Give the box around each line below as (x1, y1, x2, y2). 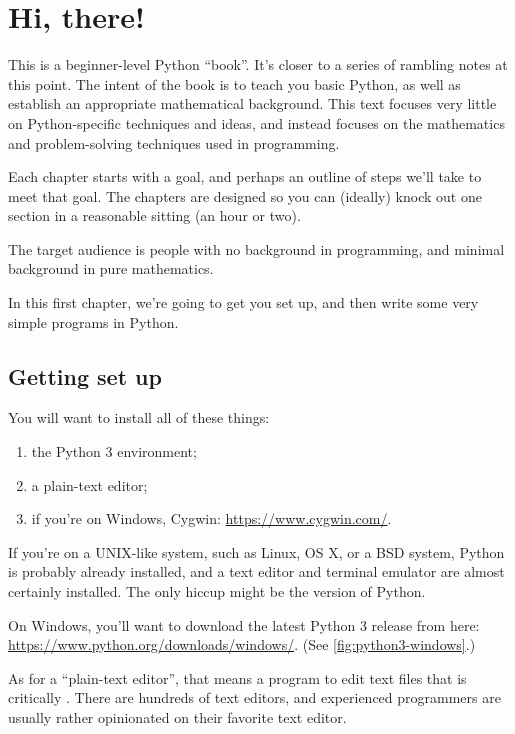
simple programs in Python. (8, 311, 179, 332)
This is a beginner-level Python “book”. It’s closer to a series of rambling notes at (8, 54, 508, 75)
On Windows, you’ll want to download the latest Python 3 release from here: (8, 614, 480, 635)
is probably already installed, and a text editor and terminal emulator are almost (8, 561, 505, 582)
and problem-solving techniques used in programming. (8, 132, 340, 153)
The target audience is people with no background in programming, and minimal (8, 238, 505, 259)
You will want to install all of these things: (8, 407, 270, 428)
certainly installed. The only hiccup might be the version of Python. (8, 581, 426, 602)
